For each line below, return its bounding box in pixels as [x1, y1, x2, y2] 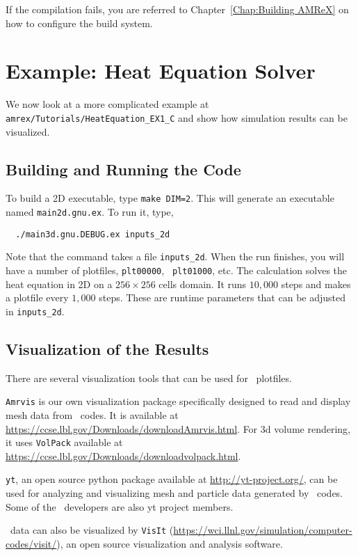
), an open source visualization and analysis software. [56, 536, 283, 550]
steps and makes [281, 276, 351, 291]
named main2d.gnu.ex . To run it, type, [6, 205, 174, 219]
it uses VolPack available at [6, 435, 123, 450]
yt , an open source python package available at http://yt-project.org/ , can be [6, 472, 338, 486]
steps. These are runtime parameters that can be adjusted [99, 290, 345, 305]
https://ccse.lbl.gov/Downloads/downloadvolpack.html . [6, 448, 241, 463]
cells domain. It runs [158, 276, 247, 291]
